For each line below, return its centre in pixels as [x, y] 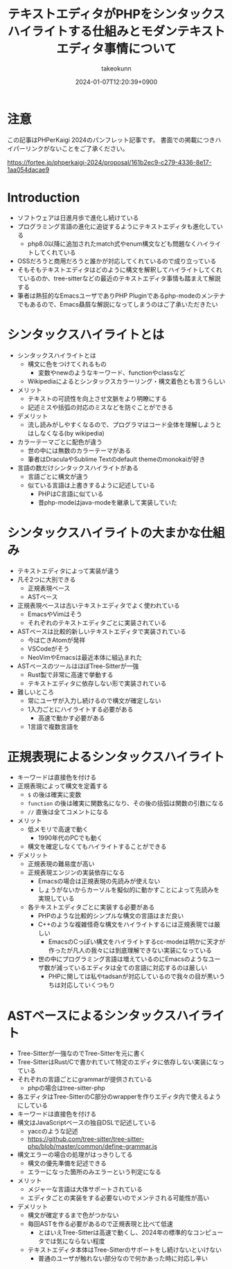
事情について [140, 49]
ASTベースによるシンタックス [92, 1016]
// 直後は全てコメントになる [68, 812]
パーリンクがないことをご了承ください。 [71, 148]
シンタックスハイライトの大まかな [104, 533]
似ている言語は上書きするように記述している [91, 485]
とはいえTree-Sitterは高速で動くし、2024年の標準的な [115, 1232]
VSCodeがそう [48, 649]
